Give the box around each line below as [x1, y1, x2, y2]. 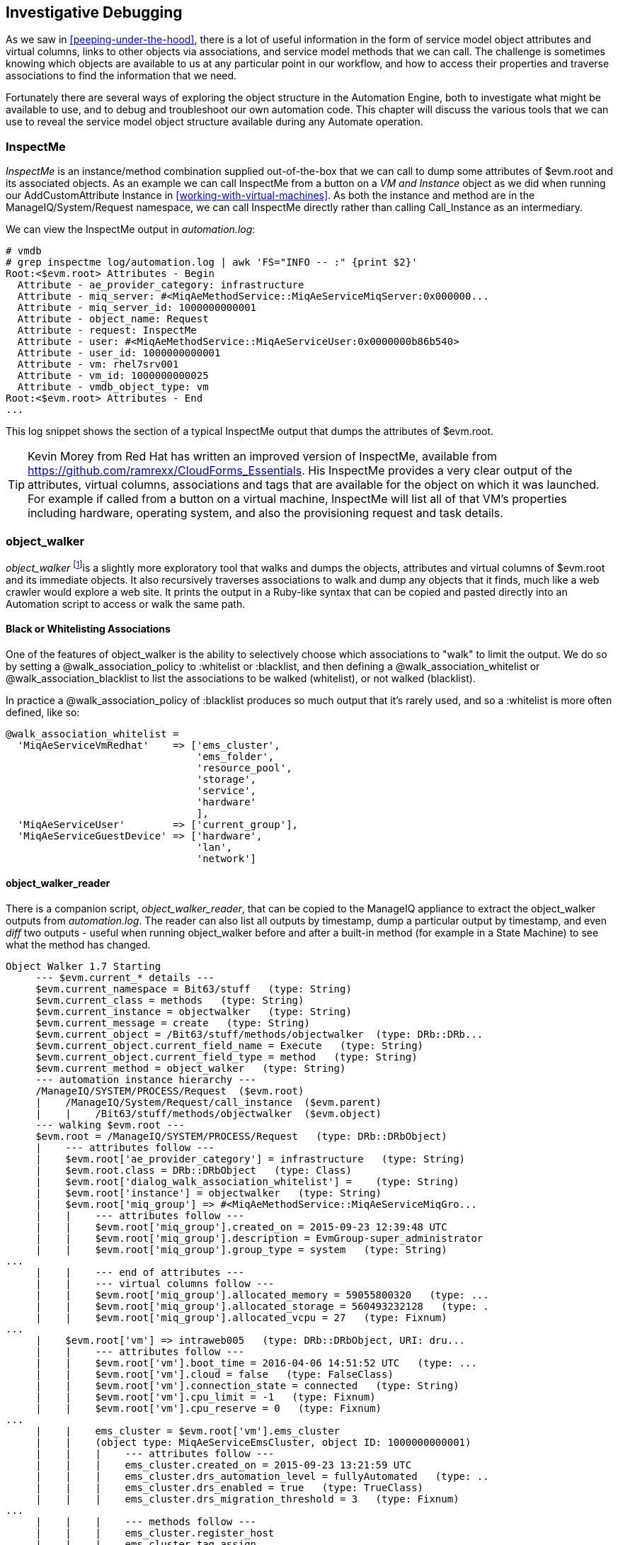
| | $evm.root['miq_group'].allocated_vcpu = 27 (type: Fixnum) [35, 1312, 447, 1324]
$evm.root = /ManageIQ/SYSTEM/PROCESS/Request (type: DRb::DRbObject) [35, 1131, 447, 1143]
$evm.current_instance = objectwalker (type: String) [35, 1006, 352, 1018]
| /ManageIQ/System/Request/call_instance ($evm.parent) [35, 1097, 382, 1109]
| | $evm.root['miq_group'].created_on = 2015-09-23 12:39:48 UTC [35, 1221, 447, 1233]
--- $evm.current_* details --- [35, 972, 215, 984]
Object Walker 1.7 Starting [6, 961, 161, 973]
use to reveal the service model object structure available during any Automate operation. [6, 115, 423, 128]
